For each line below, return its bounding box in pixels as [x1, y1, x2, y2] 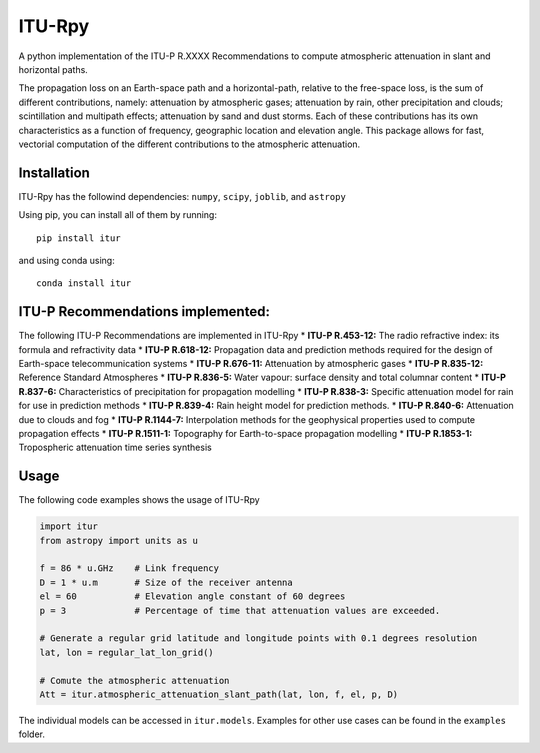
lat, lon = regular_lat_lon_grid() [39, 646, 214, 658]
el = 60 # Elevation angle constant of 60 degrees [39, 591, 346, 602]
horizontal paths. [18, 63, 89, 75]
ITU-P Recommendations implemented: [18, 303, 270, 320]
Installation [18, 164, 90, 181]
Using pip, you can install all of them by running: [18, 209, 217, 221]
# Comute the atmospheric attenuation [39, 675, 230, 686]
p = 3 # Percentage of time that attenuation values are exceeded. [39, 605, 441, 616]
